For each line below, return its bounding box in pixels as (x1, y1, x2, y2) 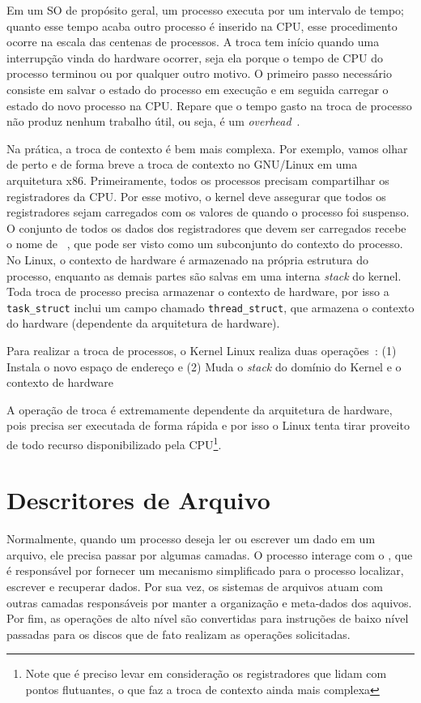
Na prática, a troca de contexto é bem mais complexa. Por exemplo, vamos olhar (6, 139, 408, 156)
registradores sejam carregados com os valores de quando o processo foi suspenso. (6, 204, 410, 221)
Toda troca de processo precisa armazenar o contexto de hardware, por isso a (6, 283, 389, 300)
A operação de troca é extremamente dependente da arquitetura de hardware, (6, 401, 393, 418)
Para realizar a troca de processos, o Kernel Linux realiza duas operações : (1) (6, 341, 397, 358)
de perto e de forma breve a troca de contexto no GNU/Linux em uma (6, 156, 358, 173)
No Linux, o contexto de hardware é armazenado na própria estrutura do (6, 251, 369, 268)
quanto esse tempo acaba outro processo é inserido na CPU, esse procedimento (6, 17, 398, 34)
